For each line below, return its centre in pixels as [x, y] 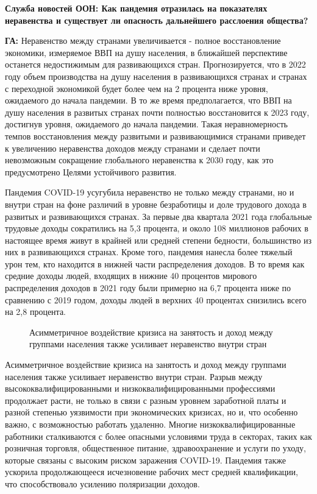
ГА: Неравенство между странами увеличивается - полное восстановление [143, 41]
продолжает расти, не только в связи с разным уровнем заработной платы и [146, 400]
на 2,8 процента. [36, 312]
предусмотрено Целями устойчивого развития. [91, 171]
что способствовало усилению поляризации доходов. [102, 483]
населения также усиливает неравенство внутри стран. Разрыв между [134, 376]
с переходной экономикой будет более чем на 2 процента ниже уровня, [137, 88]
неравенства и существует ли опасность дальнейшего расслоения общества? [157, 20]
